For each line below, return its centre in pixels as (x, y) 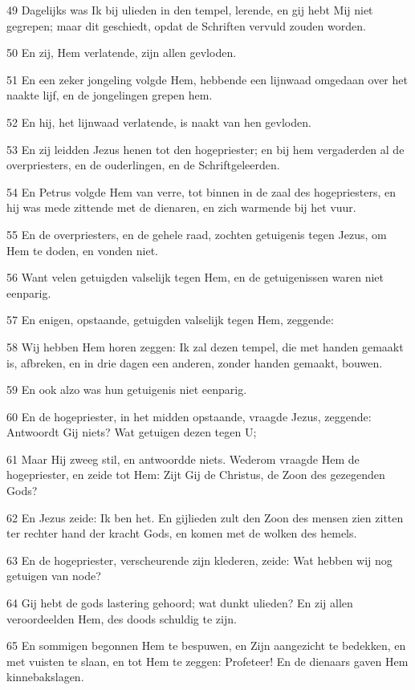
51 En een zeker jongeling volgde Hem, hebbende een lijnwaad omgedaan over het (207, 79)
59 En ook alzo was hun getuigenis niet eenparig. (127, 390)
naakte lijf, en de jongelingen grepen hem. (110, 95)
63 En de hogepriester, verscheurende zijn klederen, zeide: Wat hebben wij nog (199, 560)
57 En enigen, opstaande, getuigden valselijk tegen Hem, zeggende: (170, 320)
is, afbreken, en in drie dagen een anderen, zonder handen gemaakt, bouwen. (195, 362)
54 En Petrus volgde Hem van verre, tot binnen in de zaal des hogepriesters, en (201, 191)
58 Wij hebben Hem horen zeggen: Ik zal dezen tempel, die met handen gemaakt (205, 346)
